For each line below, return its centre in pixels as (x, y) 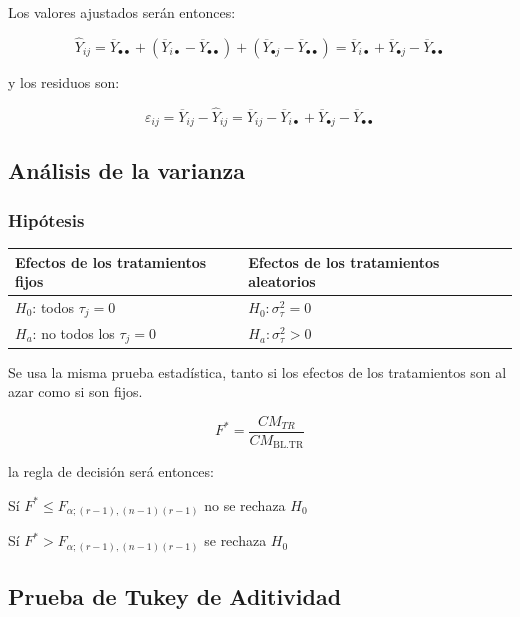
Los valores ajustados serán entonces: (122, 12)
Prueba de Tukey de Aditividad (175, 596)
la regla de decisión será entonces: (111, 471)
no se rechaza (245, 504)
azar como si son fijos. (75, 391)
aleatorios (282, 281)
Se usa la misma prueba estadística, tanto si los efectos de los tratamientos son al (257, 371)
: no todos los (73, 332)
